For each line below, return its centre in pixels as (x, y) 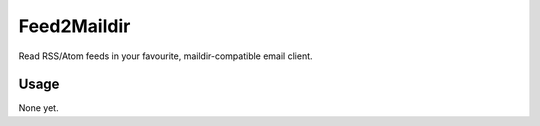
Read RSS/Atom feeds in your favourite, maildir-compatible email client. (166, 56)
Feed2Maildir (74, 26)
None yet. (38, 108)
